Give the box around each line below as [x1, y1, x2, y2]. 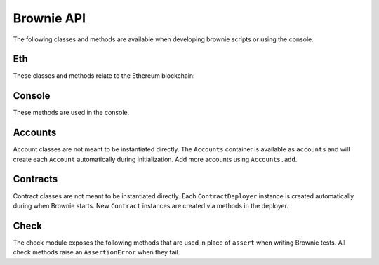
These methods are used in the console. [13, 109, 130, 117]
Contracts [13, 173, 58, 185]
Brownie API [13, 11, 86, 26]
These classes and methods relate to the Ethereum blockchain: [13, 72, 196, 80]
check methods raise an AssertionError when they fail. [13, 248, 180, 257]
